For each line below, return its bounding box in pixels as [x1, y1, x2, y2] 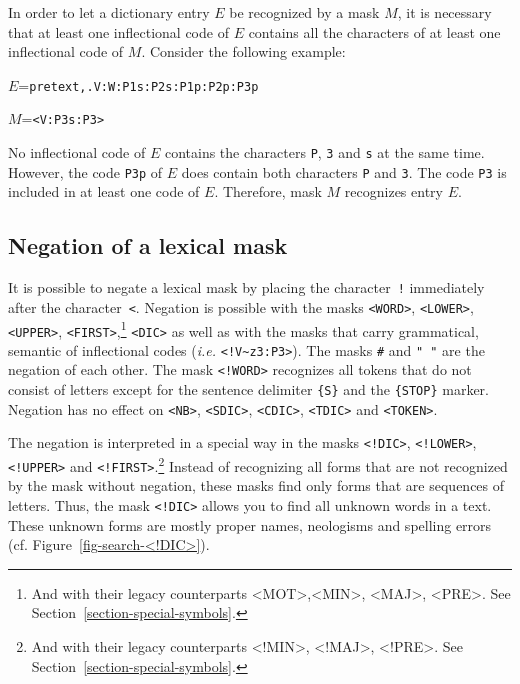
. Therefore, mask [214, 181, 322, 202]
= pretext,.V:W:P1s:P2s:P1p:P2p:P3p [18, 74, 259, 95]
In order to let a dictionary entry [8, 2, 210, 22]
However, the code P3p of [8, 161, 163, 182]
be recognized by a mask [229, 2, 380, 22]
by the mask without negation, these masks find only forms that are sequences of [8, 475, 505, 496]
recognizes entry [344, 181, 443, 202]
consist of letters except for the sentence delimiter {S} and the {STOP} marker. [8, 379, 490, 400]
